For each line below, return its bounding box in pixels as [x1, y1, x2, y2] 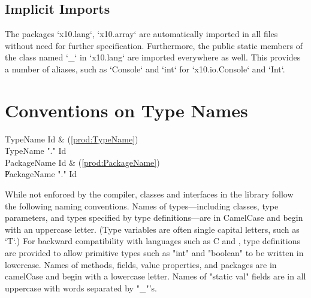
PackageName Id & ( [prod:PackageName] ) [5, 156, 160, 168]
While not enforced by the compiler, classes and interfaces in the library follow [5, 188, 294, 200]
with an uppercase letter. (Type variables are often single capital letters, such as [5, 223, 300, 235]
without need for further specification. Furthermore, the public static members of [5, 39, 303, 51]
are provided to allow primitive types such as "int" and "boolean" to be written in [5, 247, 304, 259]
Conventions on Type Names [5, 98, 248, 122]
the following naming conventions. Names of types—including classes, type [5, 199, 279, 212]
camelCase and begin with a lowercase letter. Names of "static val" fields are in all [5, 270, 306, 282]
